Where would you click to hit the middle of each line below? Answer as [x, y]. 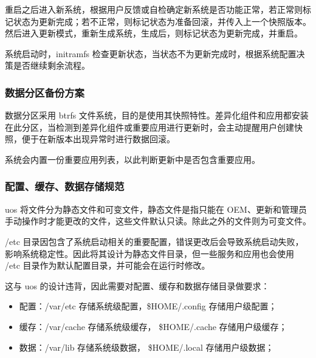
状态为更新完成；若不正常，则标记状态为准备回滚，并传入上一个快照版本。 [162, 21]
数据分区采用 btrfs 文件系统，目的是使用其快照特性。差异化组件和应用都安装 [157, 115]
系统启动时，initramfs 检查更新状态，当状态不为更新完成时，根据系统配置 [151, 53]
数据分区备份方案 [45, 92]
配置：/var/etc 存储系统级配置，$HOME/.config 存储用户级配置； [148, 306]
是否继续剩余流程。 [51, 65]
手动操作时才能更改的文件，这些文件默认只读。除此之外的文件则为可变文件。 [158, 221]
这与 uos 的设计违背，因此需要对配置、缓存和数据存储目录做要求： [137, 285]
